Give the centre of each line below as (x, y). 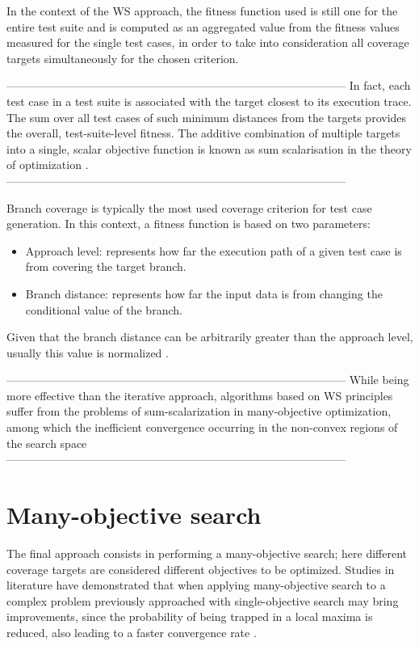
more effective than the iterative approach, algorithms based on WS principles (200, 395)
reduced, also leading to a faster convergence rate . (132, 632)
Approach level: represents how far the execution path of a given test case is (214, 250)
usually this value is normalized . (88, 352)
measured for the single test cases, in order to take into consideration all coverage (208, 42)
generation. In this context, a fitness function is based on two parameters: (189, 224)
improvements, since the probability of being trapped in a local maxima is (190, 616)
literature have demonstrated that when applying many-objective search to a (196, 585)
